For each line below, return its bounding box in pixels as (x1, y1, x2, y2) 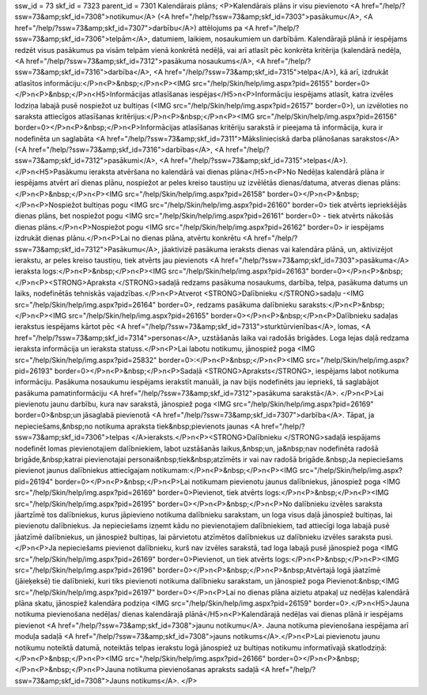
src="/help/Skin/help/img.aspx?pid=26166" (124, 654, 266, 663)
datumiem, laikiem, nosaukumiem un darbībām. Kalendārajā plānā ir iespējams (151, 34, 407, 43)
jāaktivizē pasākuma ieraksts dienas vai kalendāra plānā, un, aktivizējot (161, 244, 393, 254)
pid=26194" (14, 477, 53, 486)
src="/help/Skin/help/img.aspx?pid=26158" (124, 189, 266, 198)
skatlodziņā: (347, 643, 387, 652)
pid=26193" (14, 366, 53, 376)
